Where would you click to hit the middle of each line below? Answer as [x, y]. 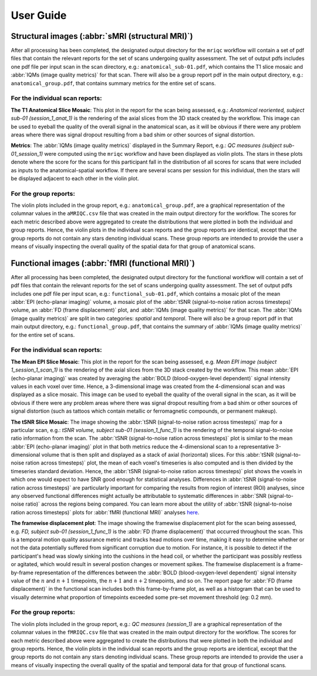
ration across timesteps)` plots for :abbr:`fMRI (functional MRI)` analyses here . [105, 512]
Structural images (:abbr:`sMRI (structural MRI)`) [102, 36]
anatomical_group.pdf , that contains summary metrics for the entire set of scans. [113, 83]
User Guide [39, 15]
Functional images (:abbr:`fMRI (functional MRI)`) [103, 263]
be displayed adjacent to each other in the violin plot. [75, 178]
